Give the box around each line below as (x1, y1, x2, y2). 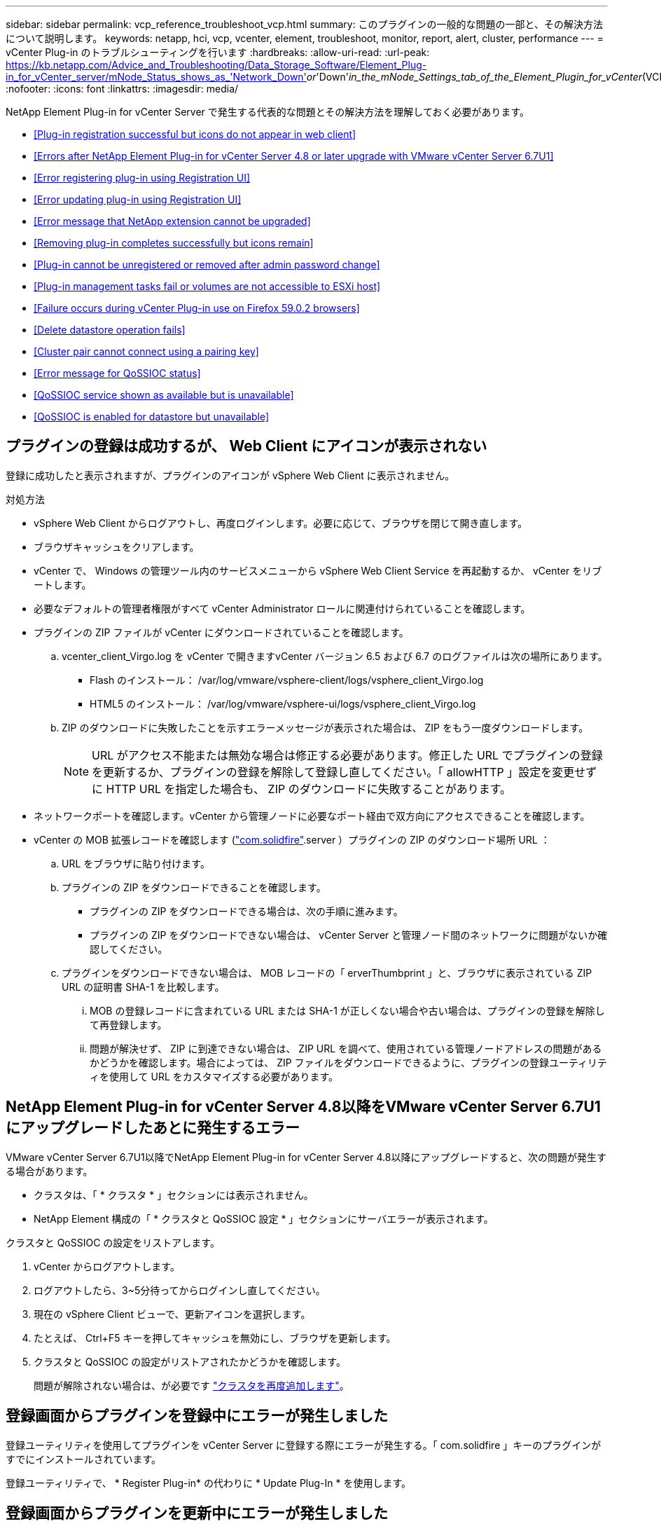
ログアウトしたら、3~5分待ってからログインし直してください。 (34, 1284, 326, 1296)
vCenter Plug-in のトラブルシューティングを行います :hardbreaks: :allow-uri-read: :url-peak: (6, 46, 430, 58)
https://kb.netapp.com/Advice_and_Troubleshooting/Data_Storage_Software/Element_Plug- (6, 59, 427, 71)
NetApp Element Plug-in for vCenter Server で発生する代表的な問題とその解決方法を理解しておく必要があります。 (6, 106, 530, 118)
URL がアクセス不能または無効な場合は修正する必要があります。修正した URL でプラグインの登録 (92, 748, 603, 762)
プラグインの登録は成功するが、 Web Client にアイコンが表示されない (6, 437, 487, 455)
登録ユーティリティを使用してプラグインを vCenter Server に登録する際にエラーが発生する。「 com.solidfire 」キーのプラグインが (6, 1438, 601, 1451)
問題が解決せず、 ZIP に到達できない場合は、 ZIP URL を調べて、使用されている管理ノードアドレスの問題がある (90, 1042, 602, 1054)
